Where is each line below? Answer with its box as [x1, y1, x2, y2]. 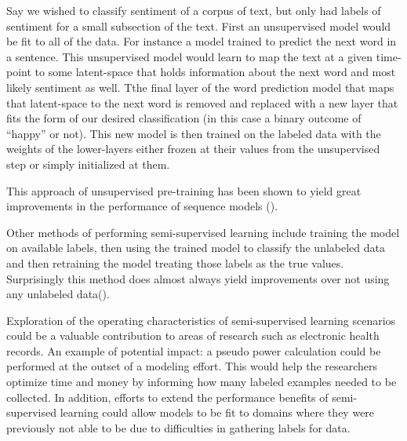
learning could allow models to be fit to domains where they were [60, 404, 375, 421]
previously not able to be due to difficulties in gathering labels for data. [6, 419, 351, 436]
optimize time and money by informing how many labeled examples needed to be [6, 374, 397, 390]
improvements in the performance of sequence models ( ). [6, 198, 278, 214]
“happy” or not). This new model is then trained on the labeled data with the [6, 125, 381, 141]
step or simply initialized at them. [6, 155, 170, 172]
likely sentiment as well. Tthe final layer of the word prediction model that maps [6, 78, 394, 95]
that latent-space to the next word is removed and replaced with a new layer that [6, 94, 398, 111]
